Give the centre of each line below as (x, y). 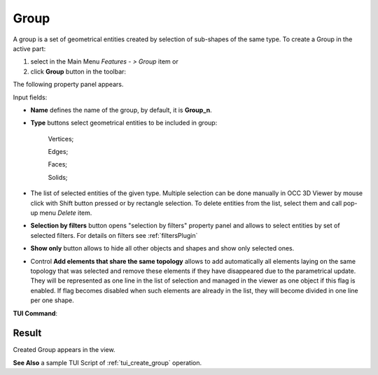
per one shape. (52, 300)
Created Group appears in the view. (64, 350)
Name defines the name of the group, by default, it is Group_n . (121, 110)
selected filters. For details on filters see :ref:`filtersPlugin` (114, 235)
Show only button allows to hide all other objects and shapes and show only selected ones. (162, 248)
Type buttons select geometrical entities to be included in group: (124, 123)
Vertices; (61, 139)
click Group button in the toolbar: (78, 71)
